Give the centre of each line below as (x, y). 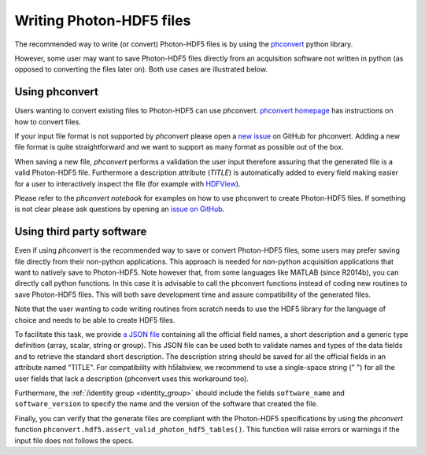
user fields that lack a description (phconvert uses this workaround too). (132, 379)
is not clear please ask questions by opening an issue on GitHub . (120, 209)
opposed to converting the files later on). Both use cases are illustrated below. (141, 69)
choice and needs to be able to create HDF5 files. (95, 320)
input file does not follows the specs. (74, 440)
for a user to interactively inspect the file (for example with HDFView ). (128, 183)
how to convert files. (48, 121)
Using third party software (81, 232)
